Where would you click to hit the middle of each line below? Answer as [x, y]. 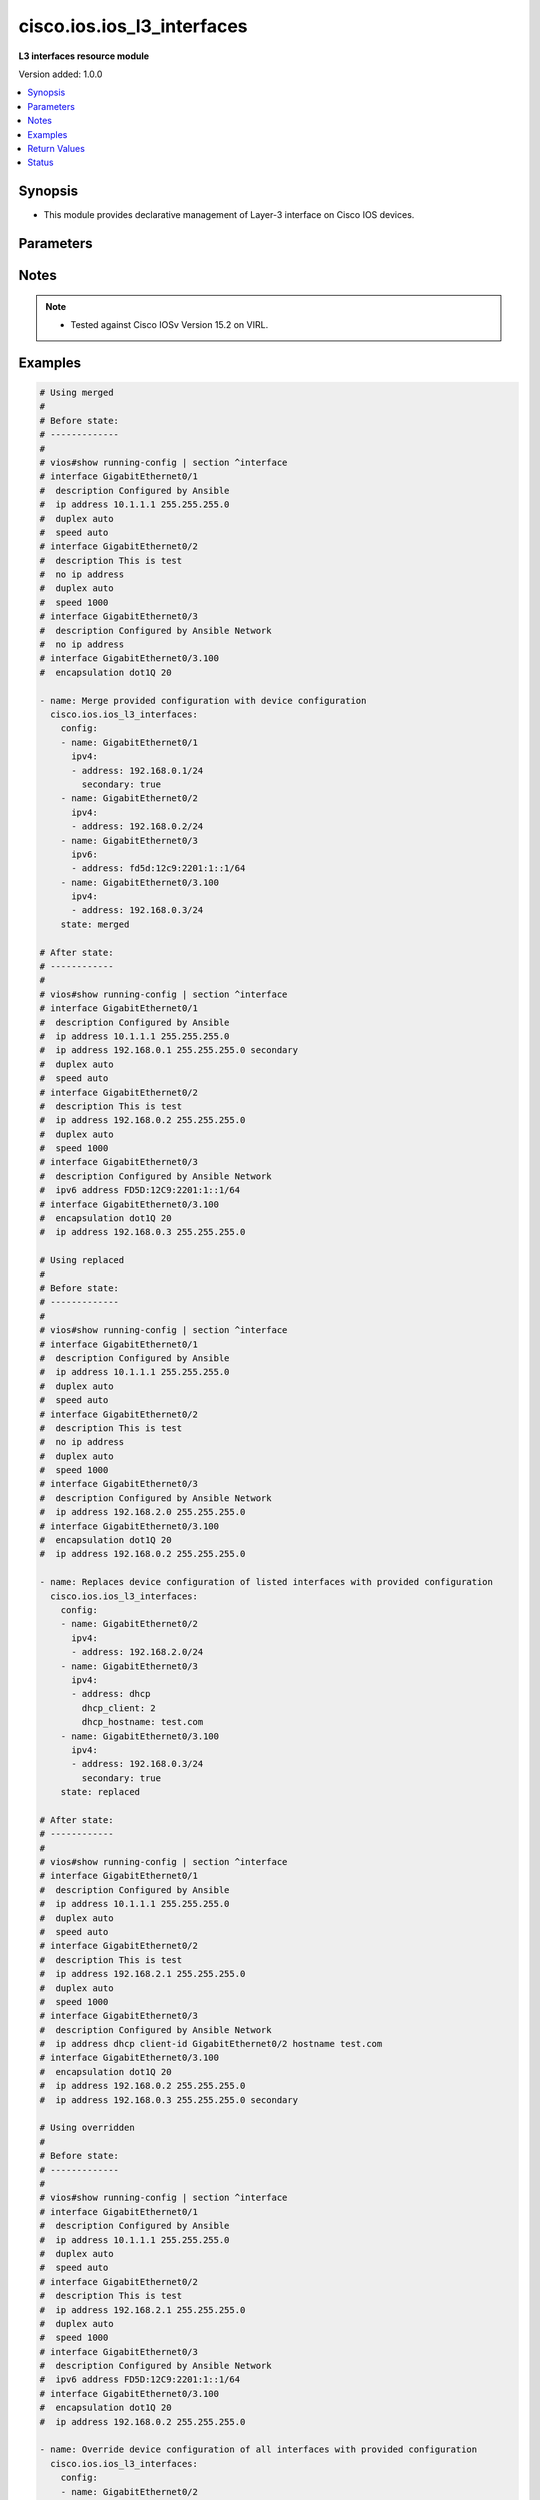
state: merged [95, 924]
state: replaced [100, 1792]
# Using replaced [82, 1260]
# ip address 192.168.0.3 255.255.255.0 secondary [169, 2099]
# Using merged [76, 392]
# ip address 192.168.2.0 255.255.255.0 [142, 1512]
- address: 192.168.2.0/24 [137, 1652]
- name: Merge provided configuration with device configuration [203, 700]
